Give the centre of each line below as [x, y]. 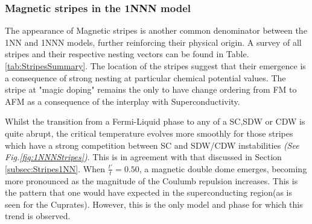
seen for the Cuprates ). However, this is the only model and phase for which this [154, 204]
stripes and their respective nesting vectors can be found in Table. [127, 54]
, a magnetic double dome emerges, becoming [223, 168]
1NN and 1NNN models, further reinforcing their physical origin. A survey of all [153, 42]
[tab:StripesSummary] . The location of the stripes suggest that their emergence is [155, 66]
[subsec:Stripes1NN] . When [55, 168]
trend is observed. [38, 216]
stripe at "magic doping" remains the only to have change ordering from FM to [151, 89]
